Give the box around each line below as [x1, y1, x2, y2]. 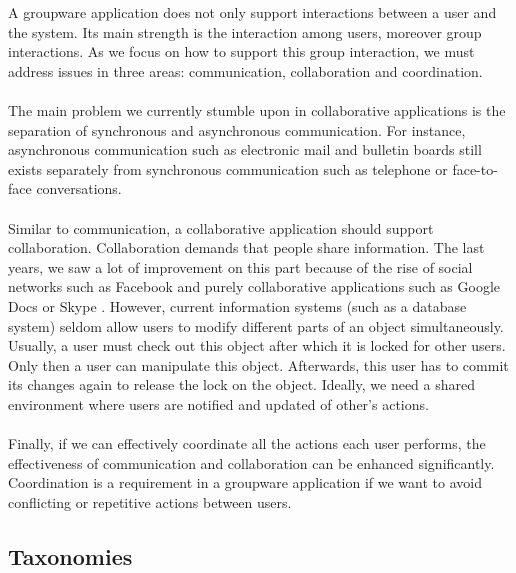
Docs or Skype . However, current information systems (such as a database [8, 295, 467, 316]
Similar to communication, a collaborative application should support [8, 217, 434, 238]
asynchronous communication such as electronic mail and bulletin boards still [8, 139, 482, 160]
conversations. [36, 178, 122, 199]
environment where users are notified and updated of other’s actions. [8, 393, 429, 414]
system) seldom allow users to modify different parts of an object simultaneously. [8, 315, 504, 336]
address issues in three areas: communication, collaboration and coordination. [8, 60, 483, 81]
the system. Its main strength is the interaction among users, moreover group [8, 21, 482, 42]
